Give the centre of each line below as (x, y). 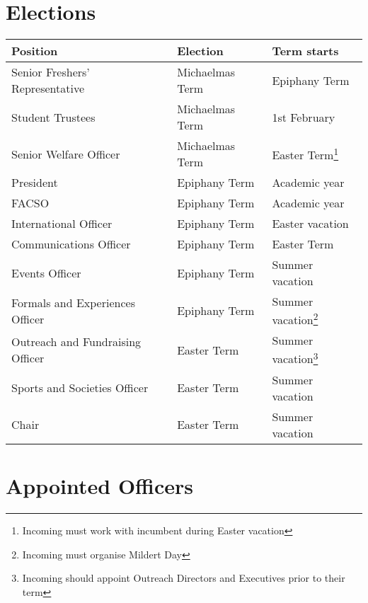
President (35, 183)
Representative (48, 88)
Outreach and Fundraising (76, 342)
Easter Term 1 (305, 154)
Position (35, 51)
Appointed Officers (99, 485)
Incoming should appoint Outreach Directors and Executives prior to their (184, 578)
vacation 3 (295, 358)
